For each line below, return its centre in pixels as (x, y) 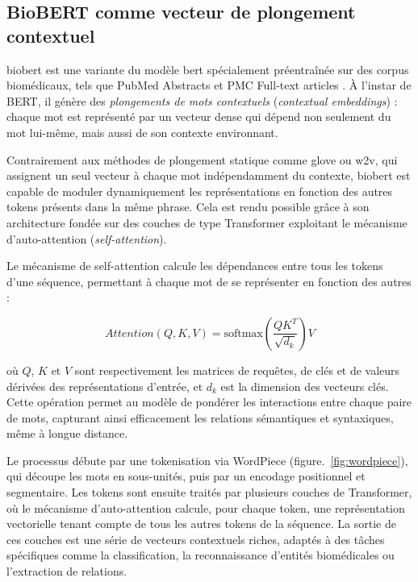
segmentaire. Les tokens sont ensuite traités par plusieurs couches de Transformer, (209, 492)
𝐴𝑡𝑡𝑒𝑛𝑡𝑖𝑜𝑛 (130, 333)
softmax (243, 333)
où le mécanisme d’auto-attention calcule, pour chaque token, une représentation (206, 507)
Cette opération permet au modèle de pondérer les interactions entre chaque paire (209, 402)
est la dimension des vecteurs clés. (305, 386)
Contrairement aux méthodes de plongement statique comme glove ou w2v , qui (202, 159)
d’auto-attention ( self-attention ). (87, 238)
